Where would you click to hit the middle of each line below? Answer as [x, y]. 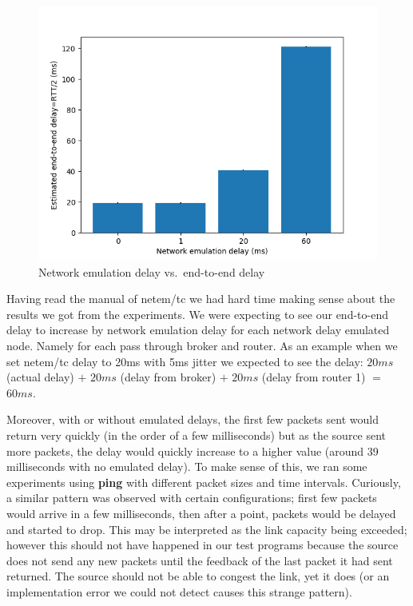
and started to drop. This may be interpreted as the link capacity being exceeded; [207, 529]
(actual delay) [40, 377]
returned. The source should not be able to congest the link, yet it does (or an [198, 576]
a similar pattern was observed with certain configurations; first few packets [192, 498]
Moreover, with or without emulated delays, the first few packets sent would [193, 419]
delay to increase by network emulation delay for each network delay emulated [198, 330]
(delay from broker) [168, 377]
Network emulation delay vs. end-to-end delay [152, 271]
